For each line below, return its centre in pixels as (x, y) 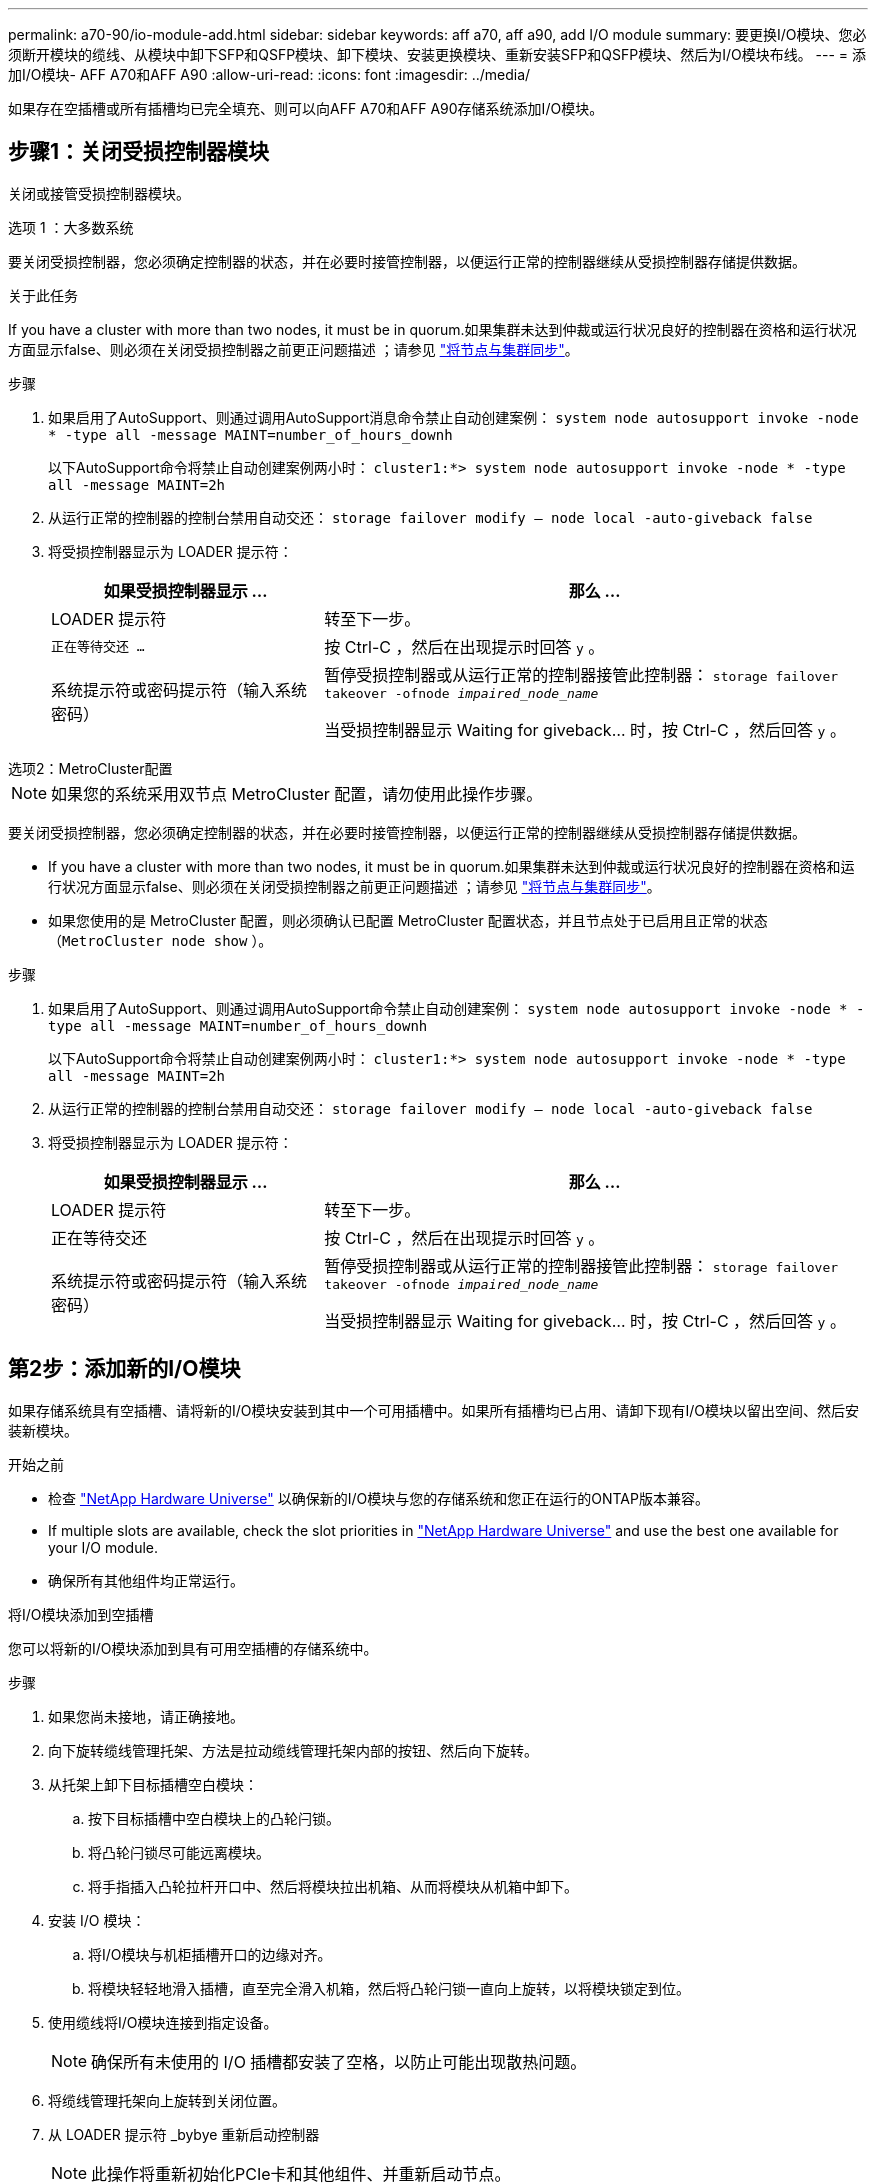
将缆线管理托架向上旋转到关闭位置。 (167, 2100)
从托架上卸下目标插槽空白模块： (153, 1784)
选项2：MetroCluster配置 (90, 768)
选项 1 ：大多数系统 (71, 227)
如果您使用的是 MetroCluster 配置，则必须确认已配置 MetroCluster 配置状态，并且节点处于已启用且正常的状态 (408, 920)
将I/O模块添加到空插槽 (81, 1614)
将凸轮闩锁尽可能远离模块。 (179, 1852)
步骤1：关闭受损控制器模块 (139, 152)
